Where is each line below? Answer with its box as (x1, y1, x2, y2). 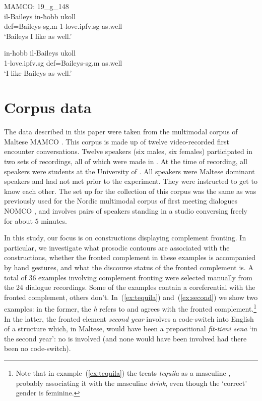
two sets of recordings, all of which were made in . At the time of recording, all (4, 156, 247, 167)
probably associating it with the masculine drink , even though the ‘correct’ (16, 377, 247, 388)
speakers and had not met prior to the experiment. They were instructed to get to (4, 176, 257, 186)
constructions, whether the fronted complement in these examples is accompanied (4, 252, 256, 263)
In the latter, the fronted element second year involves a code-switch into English (4, 313, 254, 324)
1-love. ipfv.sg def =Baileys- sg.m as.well (4, 57, 122, 68)
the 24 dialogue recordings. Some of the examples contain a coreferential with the (4, 282, 255, 292)
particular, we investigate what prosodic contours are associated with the (4, 242, 230, 253)
